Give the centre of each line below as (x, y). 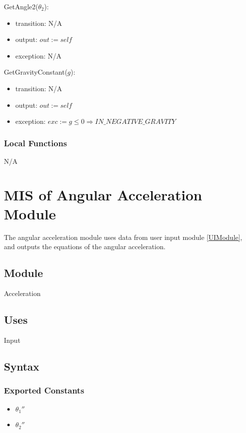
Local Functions (35, 143)
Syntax (22, 366)
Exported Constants (44, 390)
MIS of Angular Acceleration (103, 194)
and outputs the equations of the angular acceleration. (85, 246)
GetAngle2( (21, 6)
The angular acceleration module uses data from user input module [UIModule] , (123, 237)
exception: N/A (38, 55)
